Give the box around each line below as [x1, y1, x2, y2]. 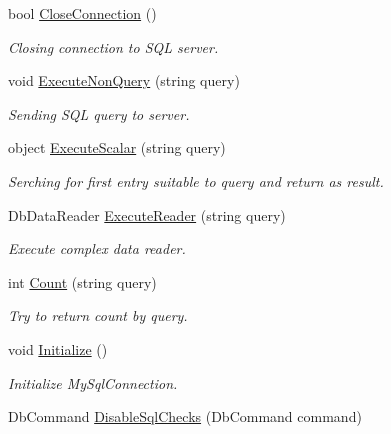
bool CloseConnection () [8, 3, 157, 23]
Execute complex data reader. [8, 238, 186, 259]
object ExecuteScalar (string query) [8, 137, 226, 158]
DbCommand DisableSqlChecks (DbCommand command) [8, 406, 362, 427]
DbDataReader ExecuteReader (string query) [8, 204, 286, 225]
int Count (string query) [8, 271, 157, 292]
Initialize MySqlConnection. [8, 372, 178, 393]
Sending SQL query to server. [8, 103, 190, 124]
